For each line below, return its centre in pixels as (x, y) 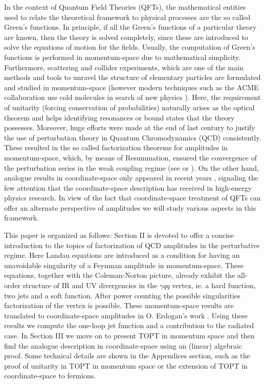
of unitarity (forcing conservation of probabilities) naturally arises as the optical (129, 107)
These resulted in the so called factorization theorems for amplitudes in (116, 147)
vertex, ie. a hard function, (214, 285)
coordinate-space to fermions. (50, 376)
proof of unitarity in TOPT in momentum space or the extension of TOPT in (126, 365)
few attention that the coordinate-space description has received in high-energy (128, 187)
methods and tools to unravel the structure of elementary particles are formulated (132, 77)
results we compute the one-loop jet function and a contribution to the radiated (129, 325)
